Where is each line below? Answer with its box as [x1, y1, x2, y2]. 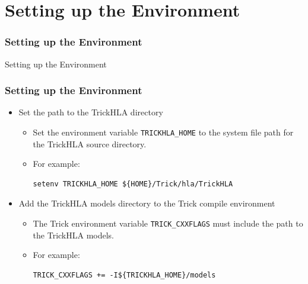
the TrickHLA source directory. [33, 137, 147, 150]
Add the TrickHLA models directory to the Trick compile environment [18, 197, 275, 209]
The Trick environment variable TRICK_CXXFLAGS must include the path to [33, 217, 303, 230]
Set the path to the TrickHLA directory [18, 106, 163, 118]
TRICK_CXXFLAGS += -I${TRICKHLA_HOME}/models [33, 270, 216, 279]
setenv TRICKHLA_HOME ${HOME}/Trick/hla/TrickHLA [33, 179, 233, 188]
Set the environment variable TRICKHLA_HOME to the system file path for [33, 126, 294, 138]
